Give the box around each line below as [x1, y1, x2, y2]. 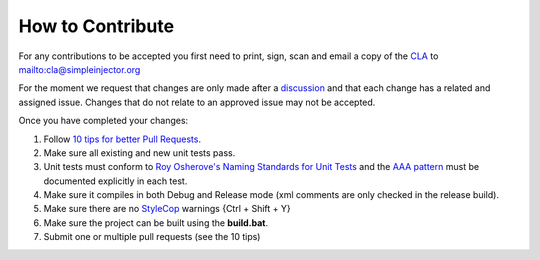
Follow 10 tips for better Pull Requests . [43, 133, 202, 145]
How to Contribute [18, 15, 175, 37]
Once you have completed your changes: [18, 115, 189, 127]
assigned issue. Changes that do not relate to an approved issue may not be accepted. [18, 96, 376, 108]
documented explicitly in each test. [43, 175, 188, 187]
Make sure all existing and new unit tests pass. [43, 146, 236, 159]
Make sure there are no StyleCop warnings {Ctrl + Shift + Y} [43, 203, 292, 215]
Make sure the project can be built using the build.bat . [43, 216, 269, 229]
